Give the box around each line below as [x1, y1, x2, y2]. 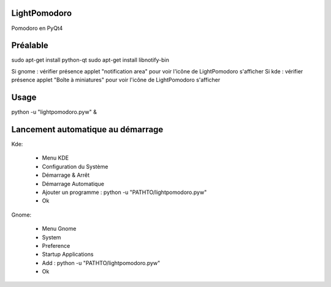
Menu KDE [42, 154, 69, 162]
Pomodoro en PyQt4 [11, 24, 63, 32]
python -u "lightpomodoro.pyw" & [11, 108, 97, 116]
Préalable [11, 40, 48, 51]
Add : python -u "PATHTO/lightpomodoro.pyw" [42, 259, 161, 266]
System [42, 233, 61, 241]
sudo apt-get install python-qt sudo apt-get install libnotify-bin [11, 56, 170, 64]
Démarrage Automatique [42, 180, 104, 187]
